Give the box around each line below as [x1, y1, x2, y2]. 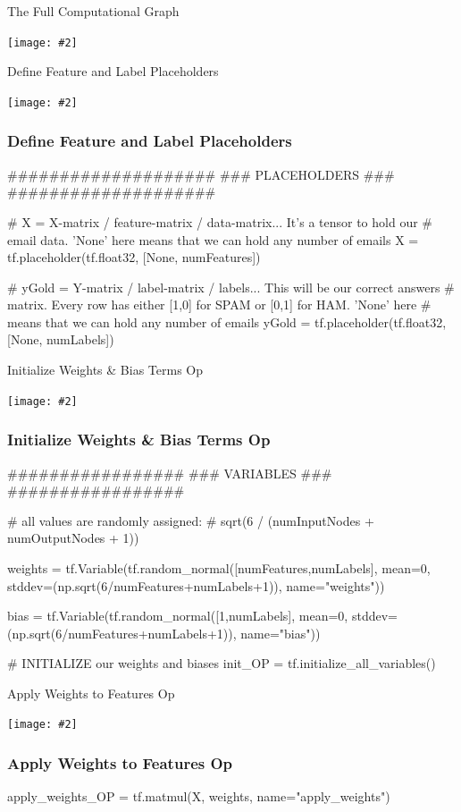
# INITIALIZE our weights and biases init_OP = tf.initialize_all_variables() [7, 654, 436, 672]
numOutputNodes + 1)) [7, 529, 139, 547]
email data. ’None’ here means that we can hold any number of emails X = [7, 230, 419, 249]
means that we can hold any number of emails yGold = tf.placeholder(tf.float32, [7, 312, 447, 331]
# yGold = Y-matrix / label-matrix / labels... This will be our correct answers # [7, 277, 455, 296]
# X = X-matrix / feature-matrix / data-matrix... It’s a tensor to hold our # [7, 212, 432, 231]
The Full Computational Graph [7, 2, 180, 20]
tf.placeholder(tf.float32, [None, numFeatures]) [7, 248, 261, 266]
